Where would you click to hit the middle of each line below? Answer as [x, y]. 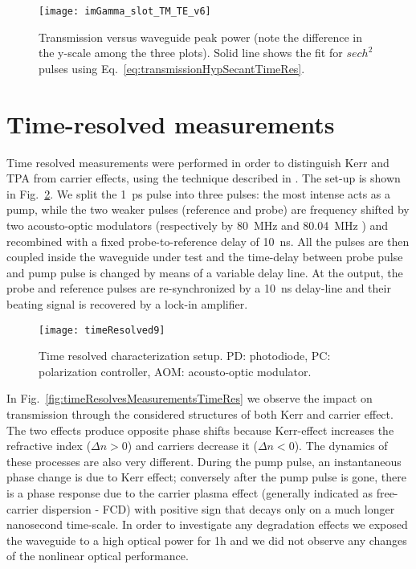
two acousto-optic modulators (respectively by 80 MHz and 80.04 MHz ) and [198, 225]
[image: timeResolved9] [102, 330]
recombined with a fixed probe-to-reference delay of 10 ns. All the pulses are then [208, 241]
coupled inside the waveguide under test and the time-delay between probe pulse [205, 257]
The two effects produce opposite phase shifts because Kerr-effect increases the [200, 430]
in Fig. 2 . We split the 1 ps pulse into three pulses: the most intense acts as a [199, 193]
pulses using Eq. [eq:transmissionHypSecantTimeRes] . [172, 68]
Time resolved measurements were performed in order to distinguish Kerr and [198, 162]
